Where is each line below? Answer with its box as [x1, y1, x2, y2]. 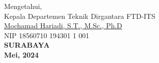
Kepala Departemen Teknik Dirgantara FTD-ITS [4, 10, 155, 21]
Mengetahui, [4, 1, 42, 11]
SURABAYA [4, 40, 50, 50]
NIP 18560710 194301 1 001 [4, 30, 89, 40]
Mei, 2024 [4, 49, 39, 60]
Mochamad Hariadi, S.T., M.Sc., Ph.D [4, 20, 122, 31]
